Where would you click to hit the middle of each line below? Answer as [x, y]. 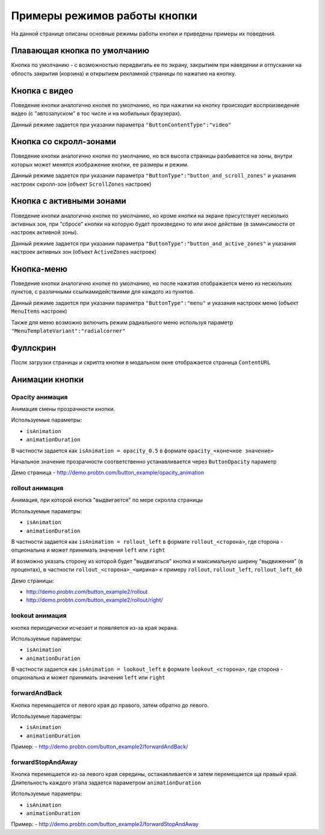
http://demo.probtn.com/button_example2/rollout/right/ [94, 600]
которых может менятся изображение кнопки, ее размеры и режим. [100, 164]
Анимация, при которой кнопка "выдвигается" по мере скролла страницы [107, 500]
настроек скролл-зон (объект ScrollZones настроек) [81, 184]
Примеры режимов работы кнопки [104, 16]
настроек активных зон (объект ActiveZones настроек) [84, 252]
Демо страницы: [32, 581]
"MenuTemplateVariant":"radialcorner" [68, 331]
